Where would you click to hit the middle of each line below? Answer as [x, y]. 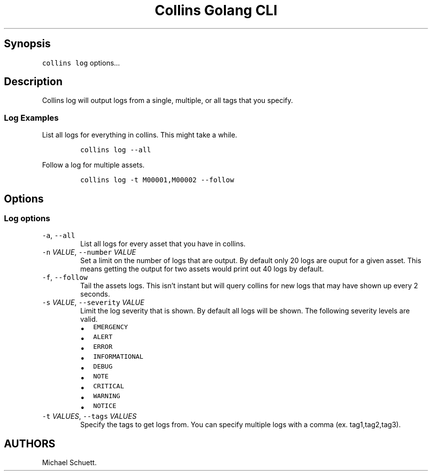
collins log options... [81, 63]
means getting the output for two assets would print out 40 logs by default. [202, 269]
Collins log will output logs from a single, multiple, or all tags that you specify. [167, 101]
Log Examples [31, 118]
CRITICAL [108, 386]
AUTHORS [30, 443]
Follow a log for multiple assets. [93, 165]
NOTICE [105, 406]
